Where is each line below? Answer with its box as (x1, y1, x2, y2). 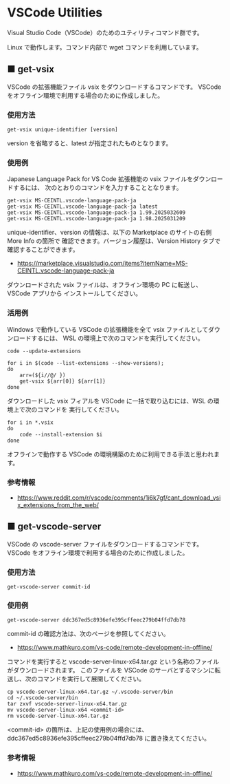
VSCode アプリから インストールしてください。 (7, 289, 142, 297)
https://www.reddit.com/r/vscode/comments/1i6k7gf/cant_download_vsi (16, 494, 221, 502)
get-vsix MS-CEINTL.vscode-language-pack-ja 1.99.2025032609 (7, 209, 186, 216)
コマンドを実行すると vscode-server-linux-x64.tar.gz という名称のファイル (7, 657, 220, 666)
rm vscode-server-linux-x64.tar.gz (7, 712, 109, 720)
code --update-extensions (7, 348, 81, 354)
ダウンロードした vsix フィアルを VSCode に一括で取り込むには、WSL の (7, 396, 214, 405)
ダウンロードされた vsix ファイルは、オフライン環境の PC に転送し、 (7, 281, 203, 289)
